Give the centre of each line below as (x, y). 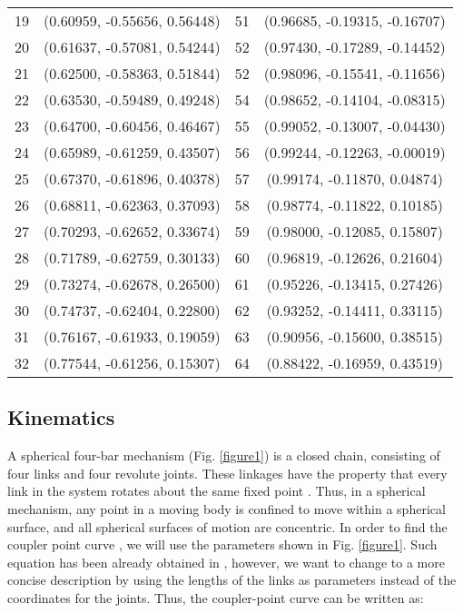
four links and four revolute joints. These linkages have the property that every (227, 473)
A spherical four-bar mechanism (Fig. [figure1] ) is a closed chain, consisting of (224, 455)
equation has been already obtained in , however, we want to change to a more (226, 562)
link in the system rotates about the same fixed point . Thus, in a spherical (217, 491)
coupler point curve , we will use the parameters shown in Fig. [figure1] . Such (222, 544)
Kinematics (61, 417)
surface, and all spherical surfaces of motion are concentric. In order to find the (227, 526)
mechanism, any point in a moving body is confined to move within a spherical (227, 508)
